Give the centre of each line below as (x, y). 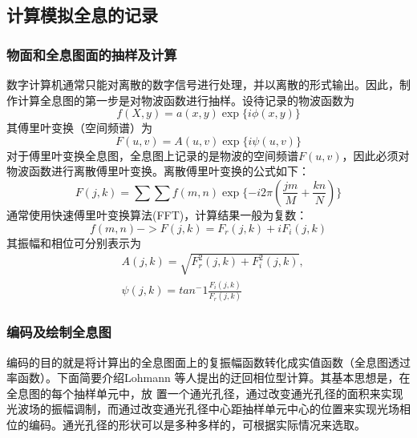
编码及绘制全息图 (59, 332)
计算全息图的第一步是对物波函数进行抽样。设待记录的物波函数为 (186, 100)
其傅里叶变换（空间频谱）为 (79, 128)
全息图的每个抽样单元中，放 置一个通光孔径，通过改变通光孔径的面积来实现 (205, 393)
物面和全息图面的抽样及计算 (92, 54)
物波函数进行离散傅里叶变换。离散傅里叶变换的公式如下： (158, 171)
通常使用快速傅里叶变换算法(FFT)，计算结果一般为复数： (157, 214)
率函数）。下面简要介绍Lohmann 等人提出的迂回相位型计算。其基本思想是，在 (208, 378)
